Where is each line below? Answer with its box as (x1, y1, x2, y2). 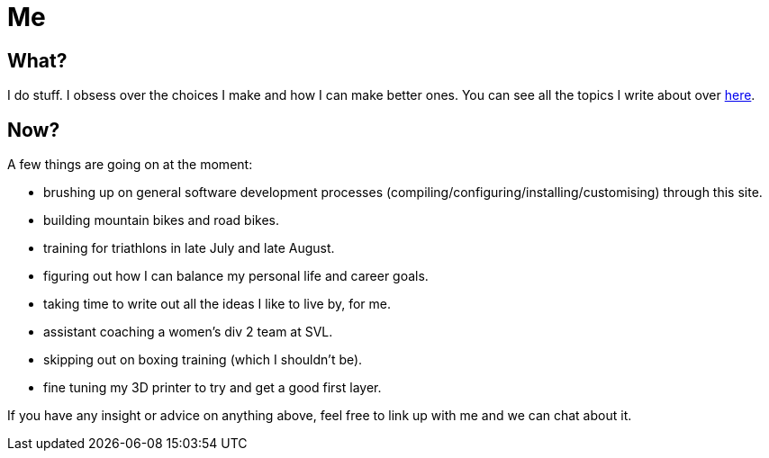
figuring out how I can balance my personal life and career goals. (43, 268, 429, 284)
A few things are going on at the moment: (7, 157, 253, 173)
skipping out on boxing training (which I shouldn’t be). (43, 352, 363, 368)
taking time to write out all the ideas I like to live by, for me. (43, 296, 392, 312)
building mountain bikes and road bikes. (43, 212, 280, 229)
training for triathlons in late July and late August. (43, 240, 335, 256)
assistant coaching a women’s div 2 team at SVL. (43, 324, 333, 340)
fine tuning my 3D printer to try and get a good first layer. (43, 380, 382, 396)
